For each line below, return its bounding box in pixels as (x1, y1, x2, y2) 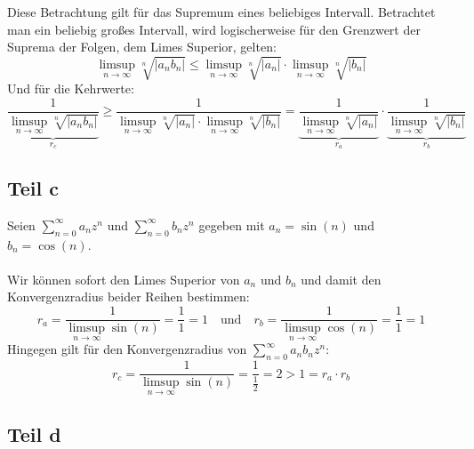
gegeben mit (198, 215, 265, 234)
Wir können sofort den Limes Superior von (7, 269, 240, 288)
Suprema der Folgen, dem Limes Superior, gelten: (7, 37, 277, 56)
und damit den (301, 269, 382, 288)
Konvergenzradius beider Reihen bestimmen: (7, 287, 250, 306)
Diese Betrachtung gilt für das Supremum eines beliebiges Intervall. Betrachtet (7, 3, 436, 20)
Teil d (7, 420, 61, 447)
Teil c (7, 174, 60, 202)
